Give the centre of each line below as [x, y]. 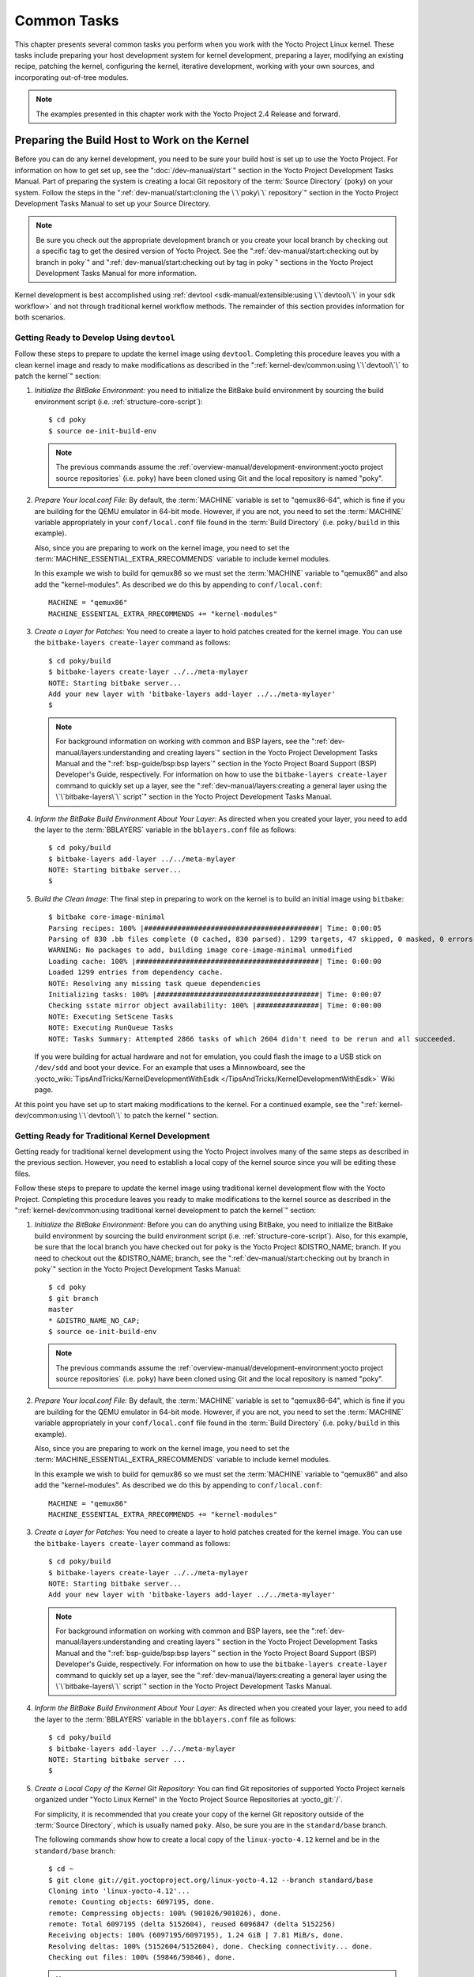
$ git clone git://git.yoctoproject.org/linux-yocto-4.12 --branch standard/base [211, 1880]
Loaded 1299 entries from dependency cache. [136, 972]
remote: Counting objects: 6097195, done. [132, 1902]
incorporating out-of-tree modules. [71, 77]
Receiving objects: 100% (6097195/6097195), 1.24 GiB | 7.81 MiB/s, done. [196, 1935]
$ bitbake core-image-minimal [107, 917]
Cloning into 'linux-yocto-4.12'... [119, 1891]
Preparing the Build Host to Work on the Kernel [132, 140]
